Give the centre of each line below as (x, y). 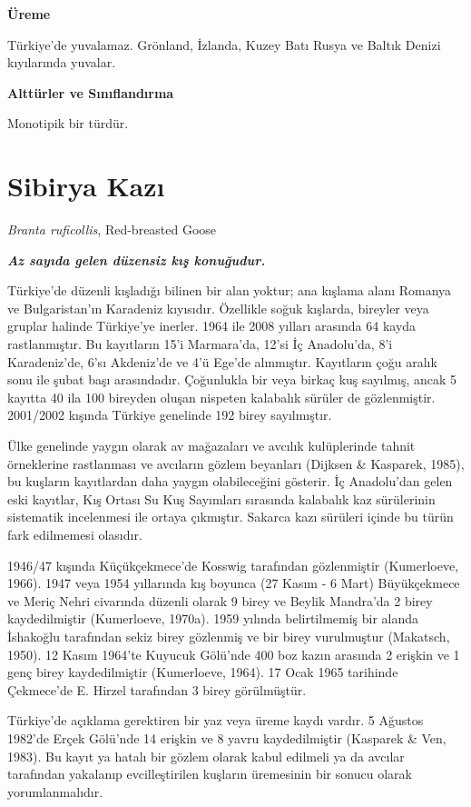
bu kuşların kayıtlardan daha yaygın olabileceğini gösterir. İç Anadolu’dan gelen (230, 481)
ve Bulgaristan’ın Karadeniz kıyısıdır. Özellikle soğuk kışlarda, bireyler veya (218, 308)
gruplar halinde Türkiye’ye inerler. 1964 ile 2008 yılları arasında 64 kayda (212, 326)
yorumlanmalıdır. (55, 791)
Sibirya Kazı (86, 186)
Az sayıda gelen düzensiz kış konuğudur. (137, 259)
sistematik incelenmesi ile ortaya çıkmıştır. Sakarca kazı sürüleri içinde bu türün (231, 517)
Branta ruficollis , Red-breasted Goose (112, 229)
